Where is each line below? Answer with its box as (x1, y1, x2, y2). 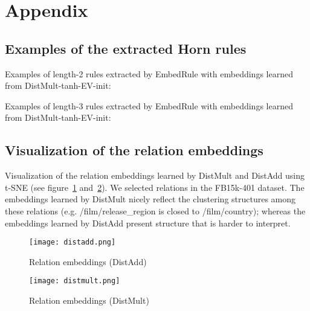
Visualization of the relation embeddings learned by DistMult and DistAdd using (5, 169, 305, 182)
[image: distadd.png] (29, 238, 116, 247)
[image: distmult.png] (29, 277, 120, 286)
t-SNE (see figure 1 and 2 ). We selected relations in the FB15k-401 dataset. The (5, 181, 305, 193)
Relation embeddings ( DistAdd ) (29, 255, 147, 268)
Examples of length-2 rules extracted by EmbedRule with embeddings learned (5, 67, 293, 80)
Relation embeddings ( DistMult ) (29, 294, 149, 307)
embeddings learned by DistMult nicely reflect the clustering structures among (5, 193, 296, 205)
